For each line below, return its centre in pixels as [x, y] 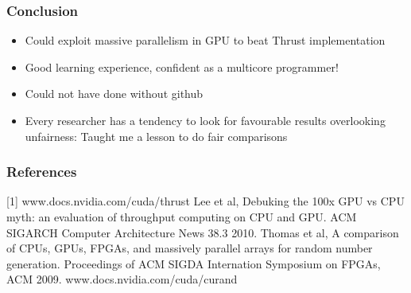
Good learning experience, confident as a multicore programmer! [182, 66]
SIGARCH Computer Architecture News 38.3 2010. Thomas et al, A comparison [203, 232]
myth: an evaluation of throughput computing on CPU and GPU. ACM [182, 217]
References [42, 172]
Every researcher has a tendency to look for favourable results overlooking [205, 120]
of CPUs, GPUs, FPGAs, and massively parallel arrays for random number [190, 248]
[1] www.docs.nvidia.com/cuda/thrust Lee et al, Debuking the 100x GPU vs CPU [205, 201]
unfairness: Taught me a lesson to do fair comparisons [156, 136]
